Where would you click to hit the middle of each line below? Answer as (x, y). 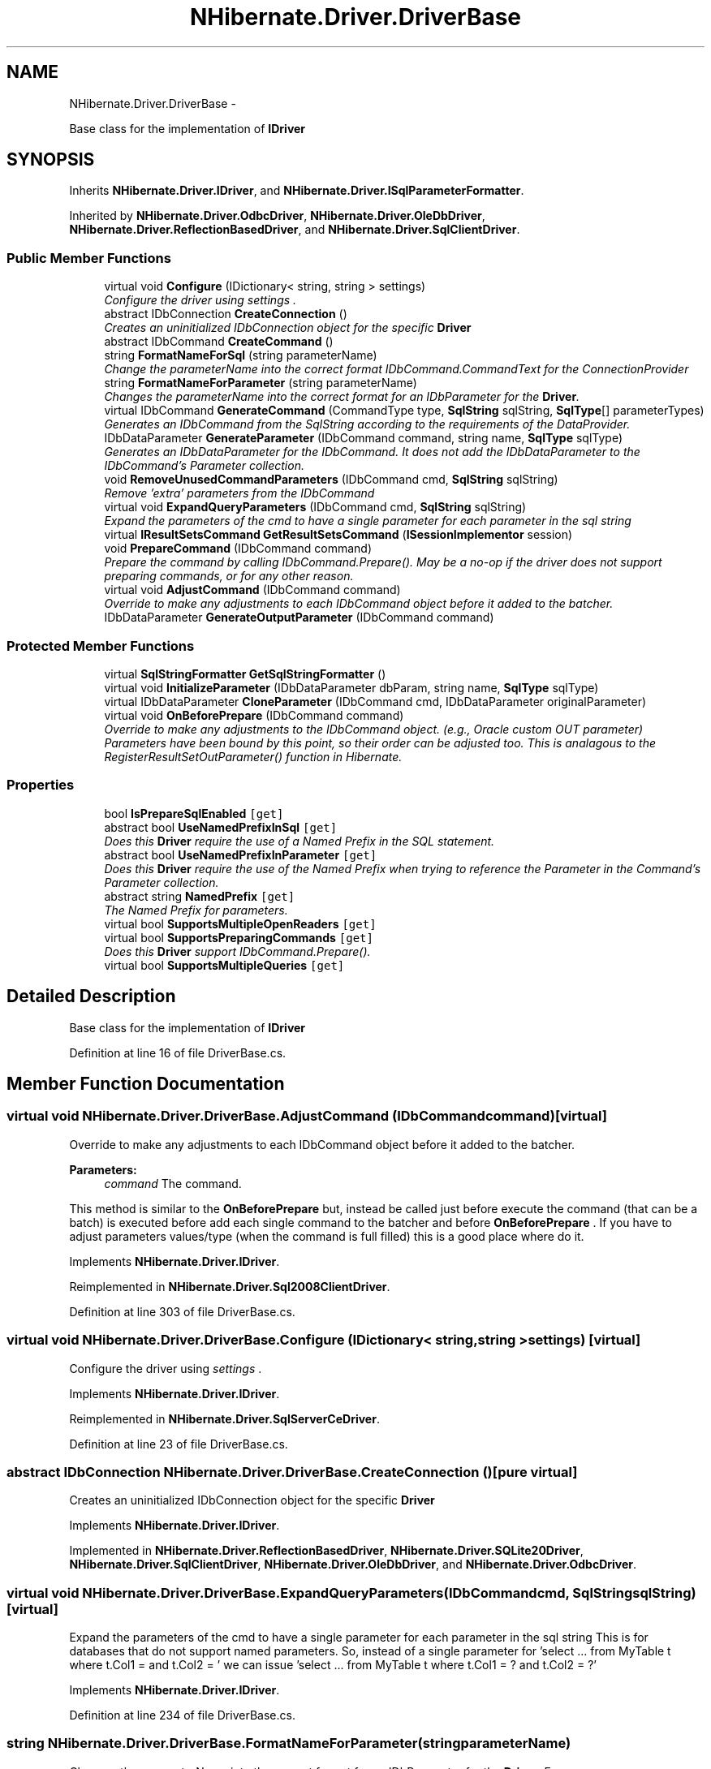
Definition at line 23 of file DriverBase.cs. (179, 1444)
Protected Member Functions (101, 646)
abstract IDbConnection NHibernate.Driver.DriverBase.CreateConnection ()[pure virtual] (292, 1472)
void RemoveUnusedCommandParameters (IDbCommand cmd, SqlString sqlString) (331, 480)
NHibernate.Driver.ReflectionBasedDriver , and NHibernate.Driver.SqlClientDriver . (295, 230)
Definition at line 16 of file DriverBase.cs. (178, 1052)
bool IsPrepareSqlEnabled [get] (194, 813)
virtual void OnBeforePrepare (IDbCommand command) (254, 715)
